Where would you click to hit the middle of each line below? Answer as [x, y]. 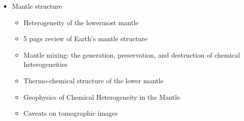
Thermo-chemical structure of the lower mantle [93, 80]
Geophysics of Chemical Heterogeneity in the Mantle [102, 97]
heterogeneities [45, 64]
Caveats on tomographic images [71, 113]
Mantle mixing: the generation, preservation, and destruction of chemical [132, 54]
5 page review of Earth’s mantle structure [85, 38]
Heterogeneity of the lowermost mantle [81, 22]
